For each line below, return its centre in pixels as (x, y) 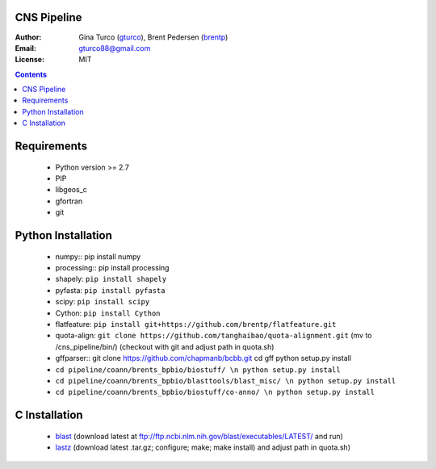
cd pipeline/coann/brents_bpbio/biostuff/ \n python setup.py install (198, 370)
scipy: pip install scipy (103, 302)
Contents (31, 74)
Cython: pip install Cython (108, 313)
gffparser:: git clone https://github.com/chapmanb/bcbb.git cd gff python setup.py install (203, 358)
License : (29, 60)
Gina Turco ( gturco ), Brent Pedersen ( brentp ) (153, 37)
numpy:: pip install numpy (98, 256)
